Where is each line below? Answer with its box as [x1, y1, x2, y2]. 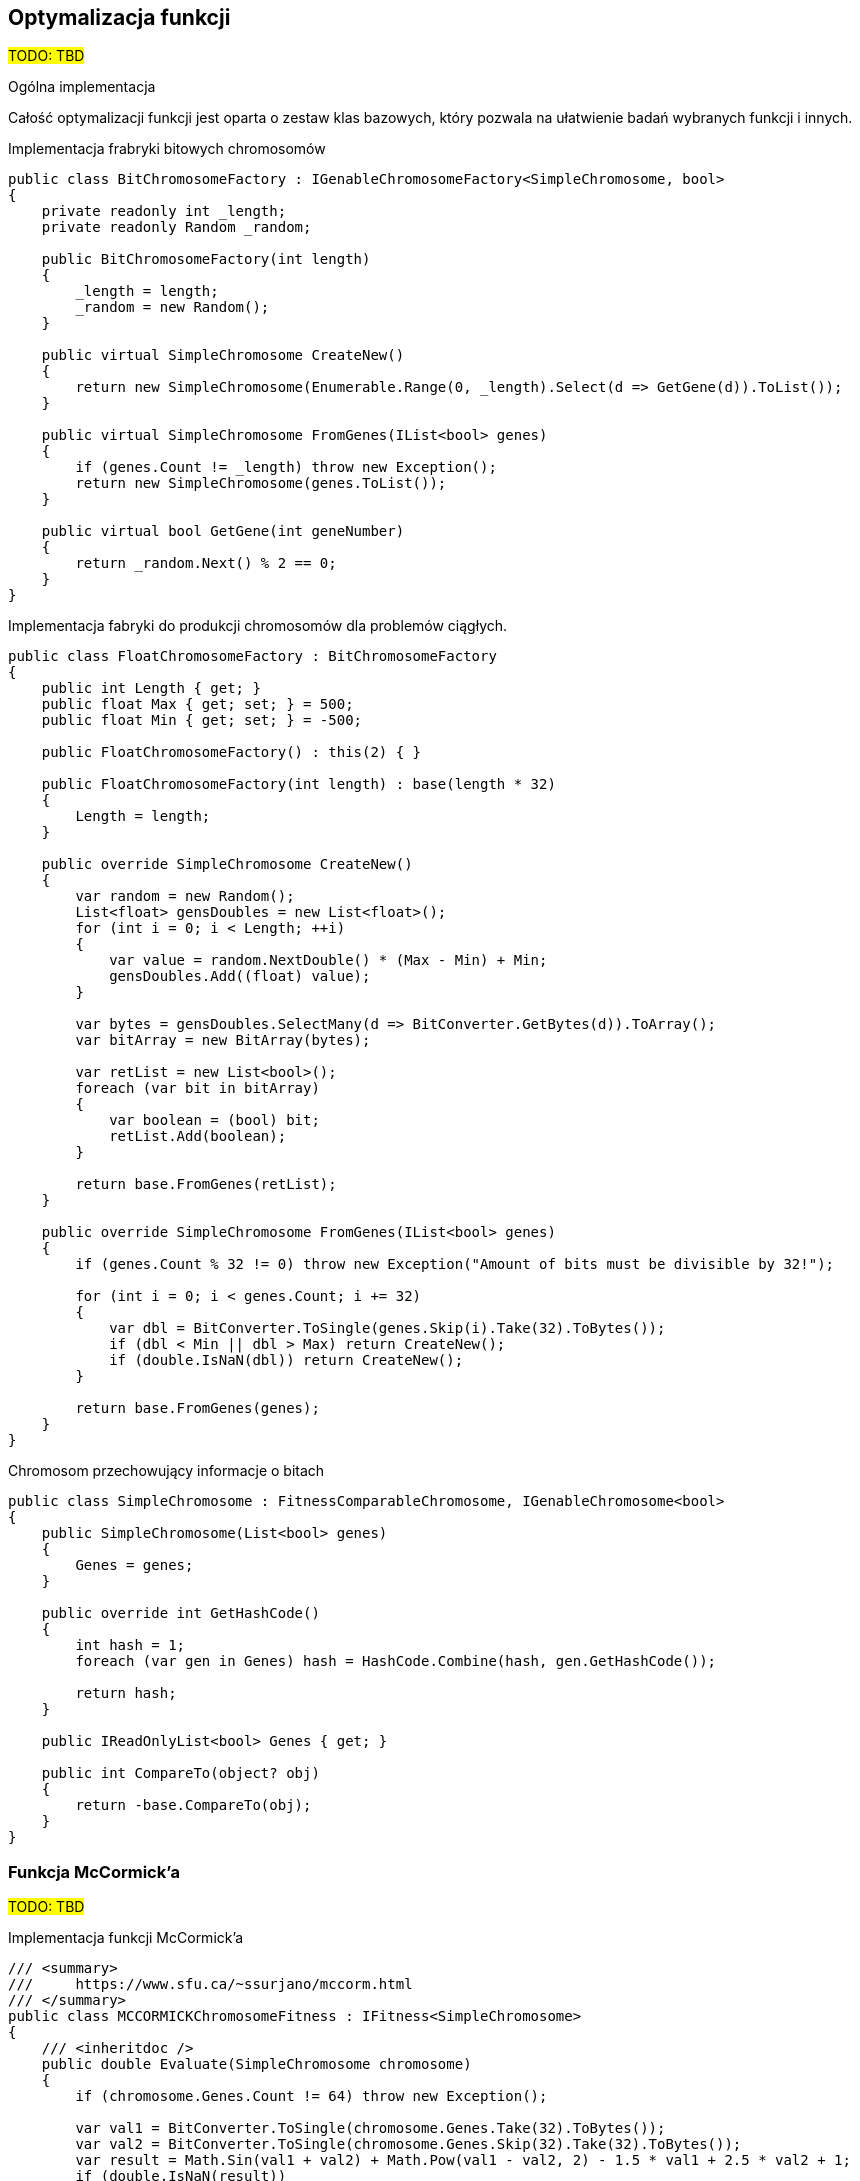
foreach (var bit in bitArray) [75, 1080, 320, 1097]
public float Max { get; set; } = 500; [41, 696, 354, 713]
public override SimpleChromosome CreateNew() [41, 856, 413, 873]
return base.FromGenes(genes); [75, 1400, 320, 1417]
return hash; [75, 1685, 177, 1702]
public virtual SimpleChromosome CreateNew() [41, 347, 405, 364]
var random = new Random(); [75, 888, 295, 905]
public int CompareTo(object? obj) [41, 1765, 320, 1782]
